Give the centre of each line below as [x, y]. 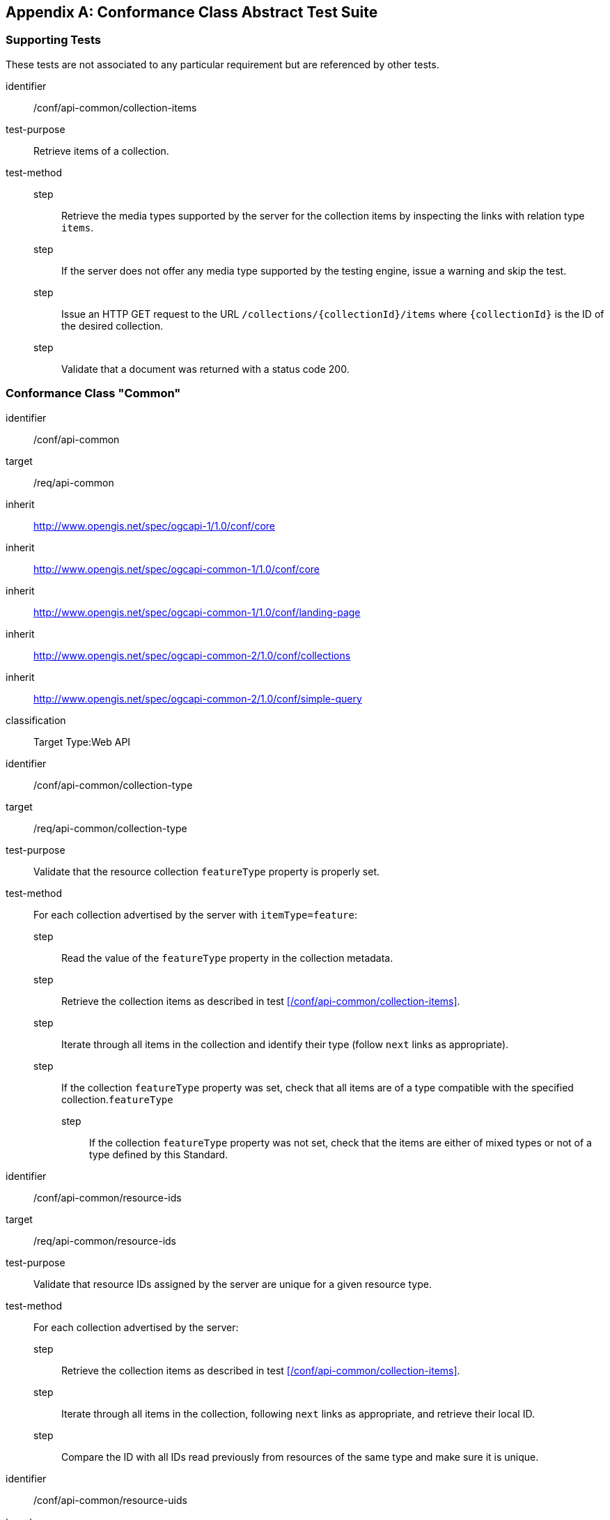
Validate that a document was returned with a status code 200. [205, 369]
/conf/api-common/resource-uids [110, 1500]
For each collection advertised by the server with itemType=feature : [195, 914]
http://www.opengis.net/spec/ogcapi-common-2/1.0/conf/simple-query [198, 698]
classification [36, 720]
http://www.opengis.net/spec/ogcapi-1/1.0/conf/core [154, 525]
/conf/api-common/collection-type [113, 785]
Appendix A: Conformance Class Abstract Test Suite [192, 12]
